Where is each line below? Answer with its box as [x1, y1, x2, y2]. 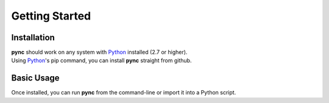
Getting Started [11, 9, 91, 23]
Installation [11, 32, 55, 43]
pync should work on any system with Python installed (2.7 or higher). [11, 49, 188, 56]
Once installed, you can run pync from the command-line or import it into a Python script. [11, 89, 236, 96]
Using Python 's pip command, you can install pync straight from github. [11, 57, 192, 64]
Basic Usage [11, 73, 60, 83]
